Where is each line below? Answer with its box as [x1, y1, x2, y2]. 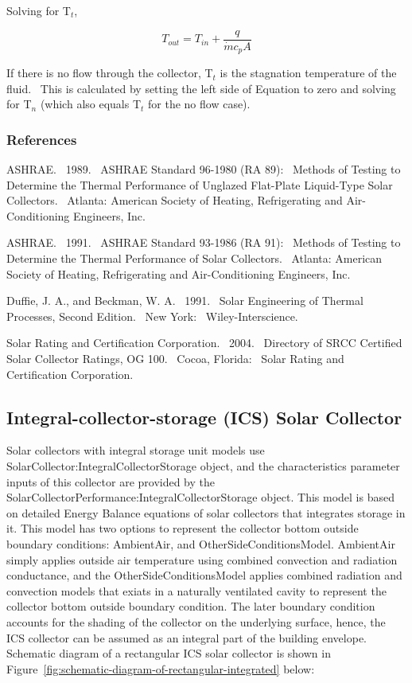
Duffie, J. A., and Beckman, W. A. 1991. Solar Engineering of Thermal [6, 292, 363, 309]
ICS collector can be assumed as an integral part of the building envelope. [6, 629, 367, 646]
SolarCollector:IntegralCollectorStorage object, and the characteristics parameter [6, 458, 400, 474]
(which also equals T [40, 96, 142, 112]
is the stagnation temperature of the [220, 64, 397, 81]
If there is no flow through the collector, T [6, 64, 213, 81]
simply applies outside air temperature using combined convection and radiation [6, 551, 398, 568]
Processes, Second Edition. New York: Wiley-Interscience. [6, 307, 298, 324]
